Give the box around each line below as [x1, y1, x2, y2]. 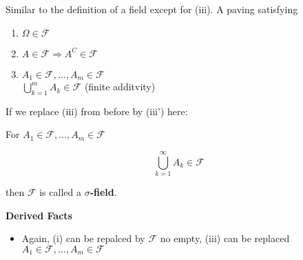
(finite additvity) [84, 79, 156, 94]
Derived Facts [6, 208, 72, 222]
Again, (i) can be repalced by [21, 231, 145, 246]
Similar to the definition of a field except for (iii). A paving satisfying [6, 2, 298, 16]
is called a [39, 185, 81, 199]
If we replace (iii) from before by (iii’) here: [6, 103, 188, 118]
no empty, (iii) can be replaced [160, 231, 290, 246]
